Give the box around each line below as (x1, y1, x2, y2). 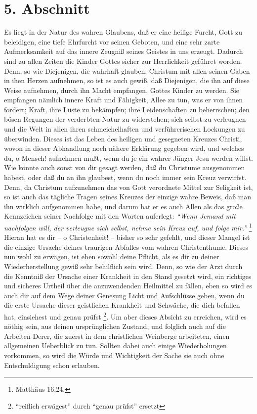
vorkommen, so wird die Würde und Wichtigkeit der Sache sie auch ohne (4, 350, 224, 361)
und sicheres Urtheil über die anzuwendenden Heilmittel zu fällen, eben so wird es (4, 280, 253, 291)
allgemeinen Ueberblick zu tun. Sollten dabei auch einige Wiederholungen (4, 340, 227, 351)
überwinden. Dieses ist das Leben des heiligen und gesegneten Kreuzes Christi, (4, 133, 242, 143)
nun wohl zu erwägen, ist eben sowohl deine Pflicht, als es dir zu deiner (4, 251, 219, 262)
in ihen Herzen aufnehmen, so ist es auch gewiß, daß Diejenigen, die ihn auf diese (4, 75, 250, 86)
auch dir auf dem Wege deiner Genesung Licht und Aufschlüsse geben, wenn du (4, 290, 245, 300)
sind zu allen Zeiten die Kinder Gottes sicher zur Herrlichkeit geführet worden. (4, 55, 242, 66)
